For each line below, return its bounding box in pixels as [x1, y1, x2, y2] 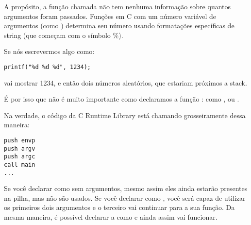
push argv [4, 145, 35, 152]
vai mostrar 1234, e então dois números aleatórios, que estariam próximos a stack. [4, 77, 247, 87]
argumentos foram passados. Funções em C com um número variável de [4, 11, 217, 21]
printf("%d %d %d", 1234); [4, 63, 91, 70]
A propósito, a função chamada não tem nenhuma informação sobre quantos [4, 1, 231, 11]
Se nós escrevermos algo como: [4, 46, 95, 56]
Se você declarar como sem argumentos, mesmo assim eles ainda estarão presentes [4, 183, 248, 193]
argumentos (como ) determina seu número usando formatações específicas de [4, 20, 234, 31]
